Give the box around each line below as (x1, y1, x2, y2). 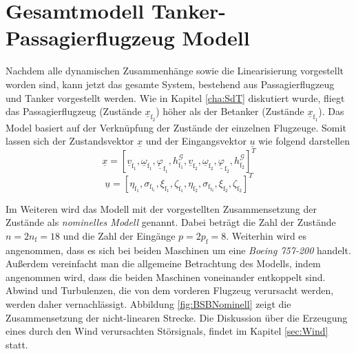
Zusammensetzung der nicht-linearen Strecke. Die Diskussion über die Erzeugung (6, 310, 348, 324)
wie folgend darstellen (258, 134, 350, 148)
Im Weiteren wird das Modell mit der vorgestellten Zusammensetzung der (6, 201, 317, 216)
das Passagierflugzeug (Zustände (6, 104, 142, 118)
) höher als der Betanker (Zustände (156, 104, 304, 118)
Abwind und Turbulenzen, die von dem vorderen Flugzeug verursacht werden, (6, 283, 334, 298)
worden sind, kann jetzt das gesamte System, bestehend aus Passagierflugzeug (6, 76, 335, 91)
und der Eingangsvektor (145, 134, 247, 148)
